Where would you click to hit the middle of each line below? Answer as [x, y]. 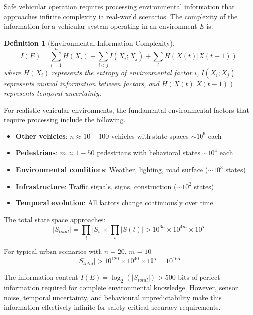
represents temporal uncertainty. [53, 93]
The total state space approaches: [55, 219]
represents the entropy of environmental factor [122, 72]
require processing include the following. [65, 119]
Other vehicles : [42, 136]
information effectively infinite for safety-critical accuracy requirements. [112, 307]
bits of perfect [199, 277]
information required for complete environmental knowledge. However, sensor [121, 287]
